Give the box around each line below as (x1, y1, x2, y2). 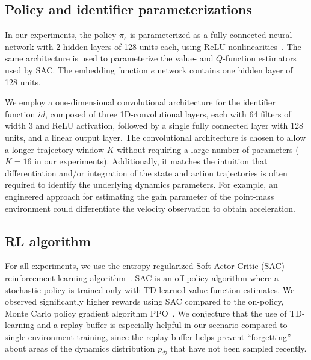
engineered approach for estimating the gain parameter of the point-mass (5, 190, 274, 202)
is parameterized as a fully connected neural (129, 28, 292, 41)
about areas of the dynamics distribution (5, 342, 155, 355)
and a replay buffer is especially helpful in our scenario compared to (37, 318, 288, 331)
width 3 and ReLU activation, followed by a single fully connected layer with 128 (5, 119, 303, 132)
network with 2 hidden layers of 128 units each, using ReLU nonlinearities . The (5, 40, 301, 52)
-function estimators (223, 52, 297, 64)
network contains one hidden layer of (157, 63, 293, 76)
